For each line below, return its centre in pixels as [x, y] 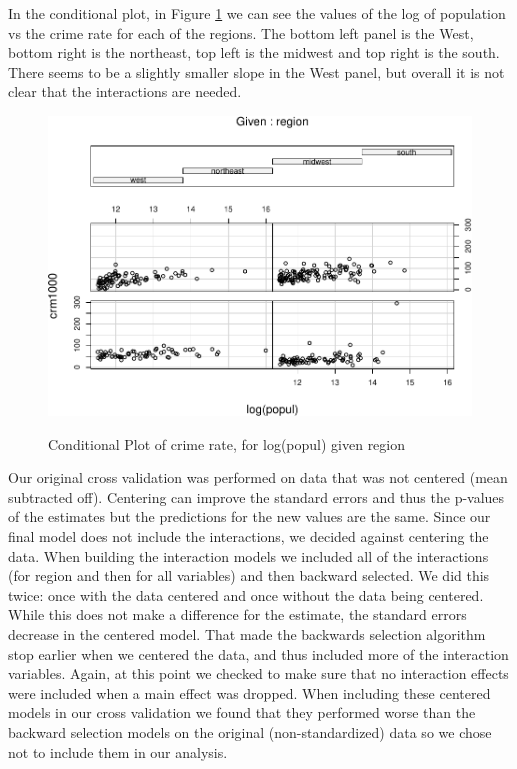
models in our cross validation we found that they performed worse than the [242, 712]
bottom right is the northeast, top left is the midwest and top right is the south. [254, 52]
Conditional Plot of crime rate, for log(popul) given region [227, 443]
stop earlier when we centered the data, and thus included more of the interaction [258, 653]
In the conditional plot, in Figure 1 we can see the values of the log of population [257, 13]
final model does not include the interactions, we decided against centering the [248, 536]
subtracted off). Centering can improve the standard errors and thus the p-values [256, 496]
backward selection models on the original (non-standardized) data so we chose [250, 731]
